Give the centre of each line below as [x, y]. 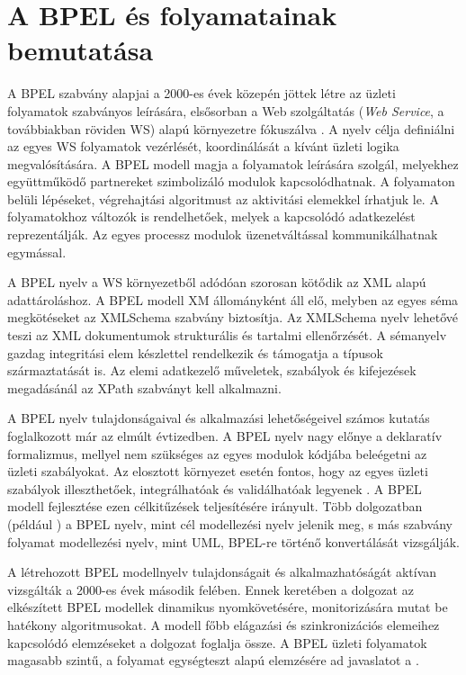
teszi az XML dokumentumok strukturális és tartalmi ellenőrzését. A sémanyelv [227, 335]
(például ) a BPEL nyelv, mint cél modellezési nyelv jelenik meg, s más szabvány [230, 523]
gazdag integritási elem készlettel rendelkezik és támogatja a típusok [195, 352]
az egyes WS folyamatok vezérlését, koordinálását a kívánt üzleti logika [203, 146]
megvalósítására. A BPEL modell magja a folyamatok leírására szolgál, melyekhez [233, 163]
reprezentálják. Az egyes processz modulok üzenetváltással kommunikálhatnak [223, 234]
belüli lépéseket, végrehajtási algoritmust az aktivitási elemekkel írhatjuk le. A [223, 198]
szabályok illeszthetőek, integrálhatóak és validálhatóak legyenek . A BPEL [215, 488]
